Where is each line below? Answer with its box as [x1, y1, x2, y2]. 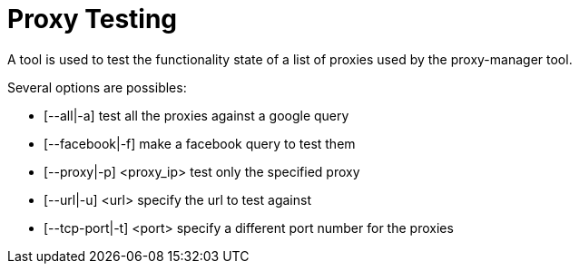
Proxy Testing [7, 4, 178, 34]
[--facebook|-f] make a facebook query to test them [44, 135, 356, 151]
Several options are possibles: [7, 79, 187, 95]
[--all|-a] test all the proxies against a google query [44, 107, 349, 123]
